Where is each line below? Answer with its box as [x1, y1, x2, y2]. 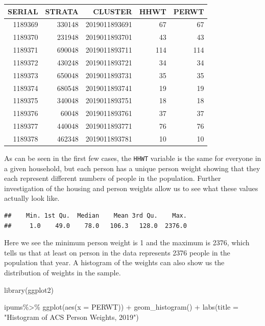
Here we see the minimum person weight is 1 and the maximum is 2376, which [4, 237, 250, 248]
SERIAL [8, 6, 38, 16]
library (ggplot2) [4, 284, 54, 295]
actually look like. [4, 193, 60, 203]
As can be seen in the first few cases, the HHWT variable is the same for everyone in [4, 153, 261, 164]
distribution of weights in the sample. [4, 267, 121, 278]
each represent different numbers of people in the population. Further [4, 173, 221, 183]
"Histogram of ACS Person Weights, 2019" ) [4, 311, 139, 322]
